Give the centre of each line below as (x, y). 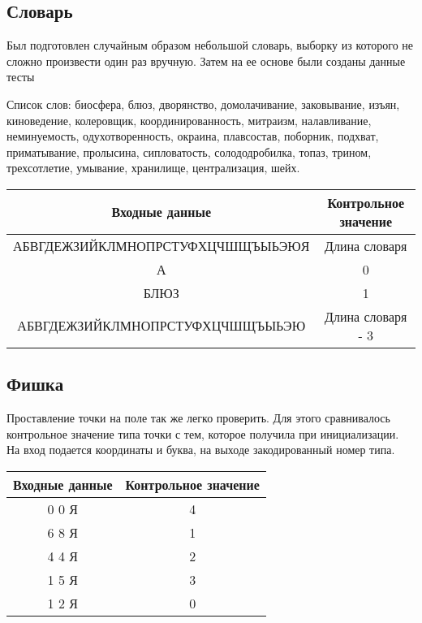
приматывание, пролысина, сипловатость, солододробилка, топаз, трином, (189, 151)
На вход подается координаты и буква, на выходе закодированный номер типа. (201, 450)
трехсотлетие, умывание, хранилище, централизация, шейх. (153, 168)
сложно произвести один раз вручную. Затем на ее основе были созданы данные (206, 61)
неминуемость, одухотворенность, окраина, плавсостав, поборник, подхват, (193, 136)
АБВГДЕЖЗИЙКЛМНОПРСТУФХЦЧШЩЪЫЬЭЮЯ (161, 245)
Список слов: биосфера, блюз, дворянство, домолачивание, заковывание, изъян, (203, 104)
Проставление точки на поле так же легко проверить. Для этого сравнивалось (198, 418)
